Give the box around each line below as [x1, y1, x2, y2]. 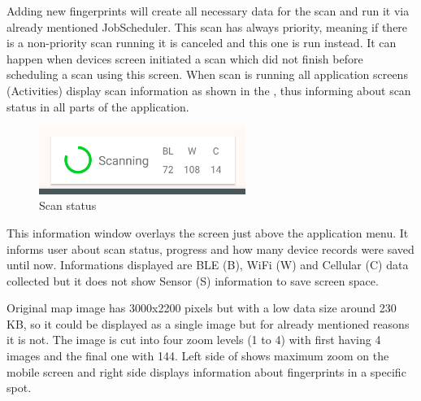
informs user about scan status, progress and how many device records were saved [7, 240, 414, 257]
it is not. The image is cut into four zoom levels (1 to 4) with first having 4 [7, 331, 381, 348]
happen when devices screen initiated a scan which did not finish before [7, 50, 363, 67]
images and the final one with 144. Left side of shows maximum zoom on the [7, 347, 389, 364]
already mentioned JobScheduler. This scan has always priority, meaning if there [7, 18, 408, 35]
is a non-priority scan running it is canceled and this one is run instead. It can [7, 34, 397, 51]
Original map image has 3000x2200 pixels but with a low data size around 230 [7, 299, 397, 316]
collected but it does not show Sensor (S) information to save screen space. [7, 272, 379, 289]
